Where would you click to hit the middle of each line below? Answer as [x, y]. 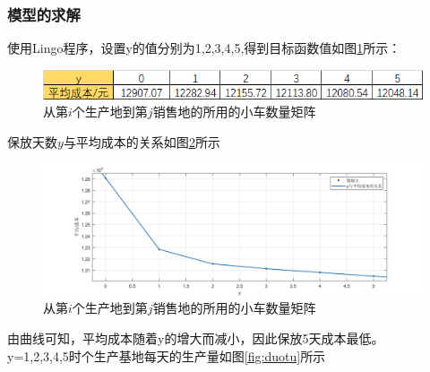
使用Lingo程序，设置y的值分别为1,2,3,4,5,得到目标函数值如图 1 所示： [204, 48]
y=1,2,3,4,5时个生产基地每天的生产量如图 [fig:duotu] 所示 [167, 355]
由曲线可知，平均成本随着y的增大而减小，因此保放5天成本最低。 [196, 337]
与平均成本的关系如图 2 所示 [142, 141]
